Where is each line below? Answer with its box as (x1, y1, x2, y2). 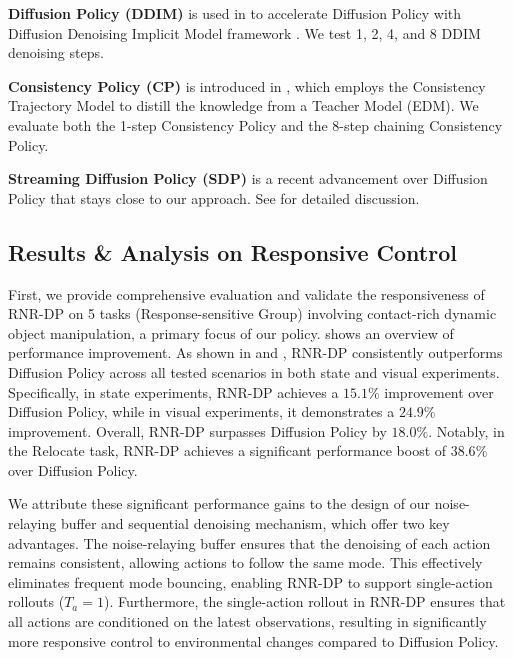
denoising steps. (8, 42, 104, 63)
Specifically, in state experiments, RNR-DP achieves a (8, 381, 339, 402)
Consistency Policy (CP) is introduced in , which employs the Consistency (8, 75, 486, 96)
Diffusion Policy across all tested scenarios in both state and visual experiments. (8, 361, 500, 382)
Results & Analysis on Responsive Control (8, 236, 457, 267)
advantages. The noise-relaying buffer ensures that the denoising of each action (8, 532, 491, 553)
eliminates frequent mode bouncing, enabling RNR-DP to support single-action (8, 571, 493, 592)
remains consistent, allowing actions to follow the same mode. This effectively (8, 552, 483, 573)
